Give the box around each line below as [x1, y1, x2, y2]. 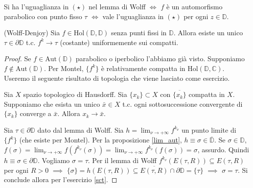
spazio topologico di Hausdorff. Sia [23, 89, 127, 99]
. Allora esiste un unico [173, 27, 243, 38]
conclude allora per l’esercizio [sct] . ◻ [4, 174, 117, 185]
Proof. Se [4, 53, 31, 64]
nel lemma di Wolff [89, 1, 146, 11]
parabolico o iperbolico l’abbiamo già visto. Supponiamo [75, 53, 245, 64]
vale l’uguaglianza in [102, 11, 164, 21]
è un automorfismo [166, 1, 223, 11]
